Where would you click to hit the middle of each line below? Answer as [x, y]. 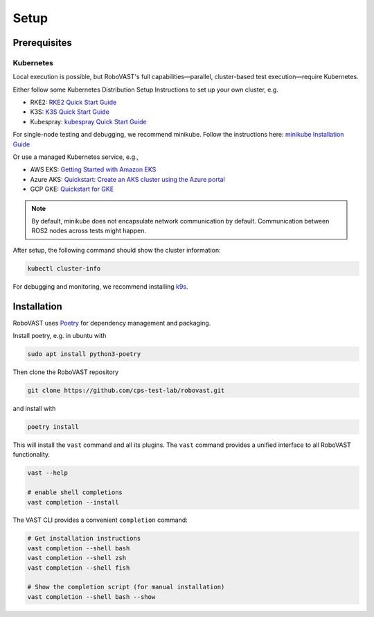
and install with [34, 408]
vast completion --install [73, 502]
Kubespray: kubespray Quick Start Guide [88, 121]
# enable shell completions [75, 492]
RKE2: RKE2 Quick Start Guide [73, 102]
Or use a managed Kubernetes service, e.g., [76, 157]
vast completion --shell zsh [77, 558]
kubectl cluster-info [64, 268]
